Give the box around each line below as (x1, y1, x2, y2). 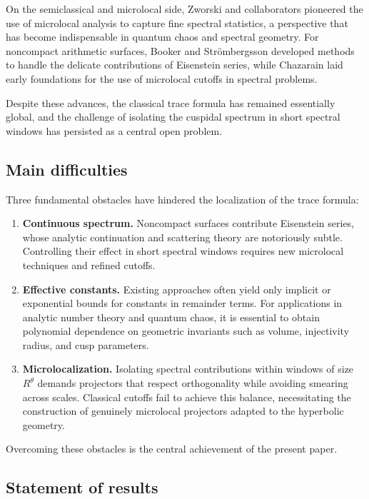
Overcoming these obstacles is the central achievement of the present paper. (6, 441, 338, 456)
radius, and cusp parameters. (22, 337, 149, 352)
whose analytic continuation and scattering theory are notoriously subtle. (22, 229, 343, 244)
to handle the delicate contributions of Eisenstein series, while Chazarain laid (6, 57, 343, 72)
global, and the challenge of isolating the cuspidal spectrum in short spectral (6, 109, 340, 124)
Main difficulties (6, 158, 128, 180)
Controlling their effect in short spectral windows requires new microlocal (22, 243, 344, 258)
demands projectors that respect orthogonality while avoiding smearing (37, 375, 348, 390)
